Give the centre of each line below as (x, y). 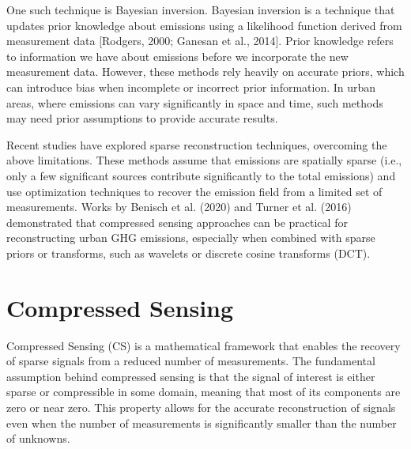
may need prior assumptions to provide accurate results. (142, 118)
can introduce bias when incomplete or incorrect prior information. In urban (191, 87)
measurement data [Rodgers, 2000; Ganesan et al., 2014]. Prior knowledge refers (200, 41)
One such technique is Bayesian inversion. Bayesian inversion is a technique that (201, 9)
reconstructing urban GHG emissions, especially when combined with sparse (191, 238)
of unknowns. (38, 438)
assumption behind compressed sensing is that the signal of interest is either (191, 376)
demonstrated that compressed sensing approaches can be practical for (177, 222)
